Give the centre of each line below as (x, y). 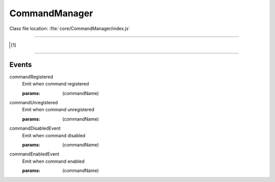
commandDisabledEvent (35, 128)
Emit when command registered (56, 84)
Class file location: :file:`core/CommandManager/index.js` (70, 28)
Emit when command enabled (53, 161)
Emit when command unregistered (58, 110)
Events (21, 64)
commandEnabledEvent (34, 154)
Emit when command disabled (54, 135)
